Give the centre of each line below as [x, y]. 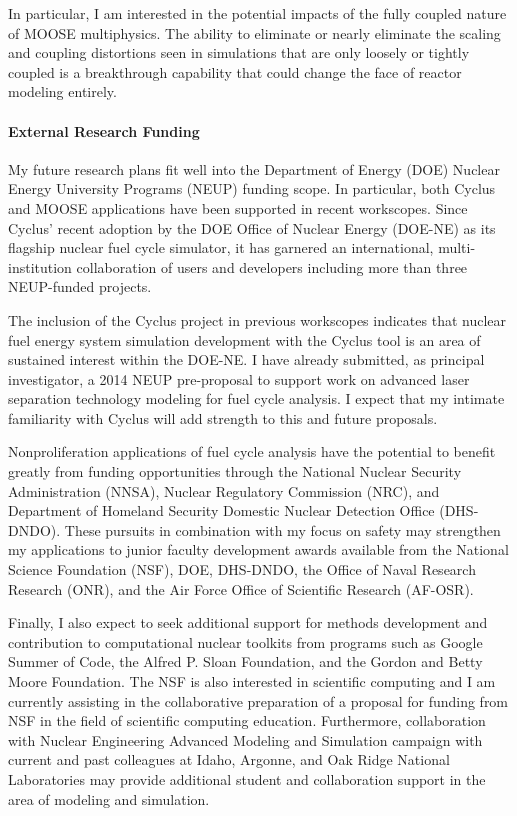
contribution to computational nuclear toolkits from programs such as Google [245, 641]
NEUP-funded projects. [80, 286]
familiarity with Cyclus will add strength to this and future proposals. [223, 417]
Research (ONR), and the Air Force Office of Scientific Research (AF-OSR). [241, 588]
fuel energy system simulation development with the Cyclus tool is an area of [244, 339]
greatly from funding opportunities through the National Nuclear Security [235, 471]
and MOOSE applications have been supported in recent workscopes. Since [238, 207]
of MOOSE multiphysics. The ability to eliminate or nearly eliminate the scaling [254, 32]
